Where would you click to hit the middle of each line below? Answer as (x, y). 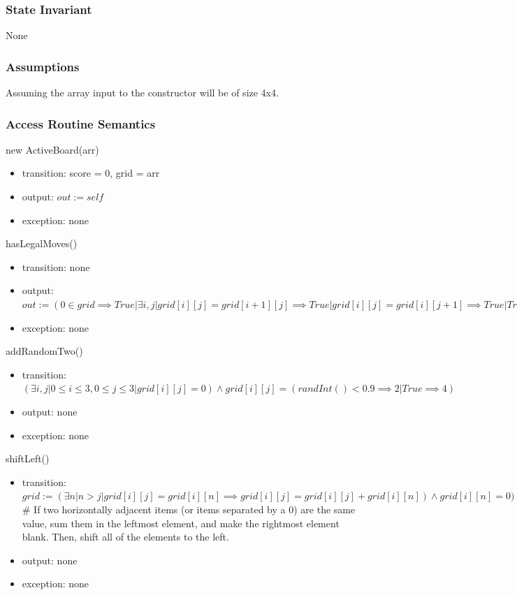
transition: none (56, 266)
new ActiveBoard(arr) (52, 149)
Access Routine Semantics (81, 123)
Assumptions (43, 66)
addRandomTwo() (44, 351)
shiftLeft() (28, 458)
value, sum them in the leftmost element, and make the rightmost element (181, 523)
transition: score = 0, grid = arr (91, 173)
